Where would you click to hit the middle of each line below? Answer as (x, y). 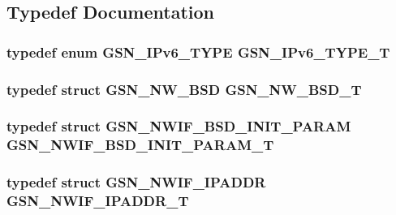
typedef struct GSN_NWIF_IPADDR (136, 182)
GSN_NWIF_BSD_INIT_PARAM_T (140, 145)
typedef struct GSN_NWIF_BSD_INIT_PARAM (179, 126)
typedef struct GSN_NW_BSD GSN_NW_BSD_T (184, 89)
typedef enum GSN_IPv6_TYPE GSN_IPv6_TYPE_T (198, 52)
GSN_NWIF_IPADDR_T (98, 201)
